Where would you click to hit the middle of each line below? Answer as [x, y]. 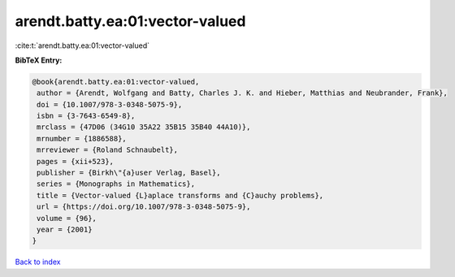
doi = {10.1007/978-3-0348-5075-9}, [110, 104]
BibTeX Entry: [39, 60]
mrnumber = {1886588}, [82, 138]
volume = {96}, [67, 218]
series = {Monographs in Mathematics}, [116, 184]
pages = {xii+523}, [75, 161]
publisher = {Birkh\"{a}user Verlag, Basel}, [129, 173]
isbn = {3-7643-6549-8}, [86, 116]
